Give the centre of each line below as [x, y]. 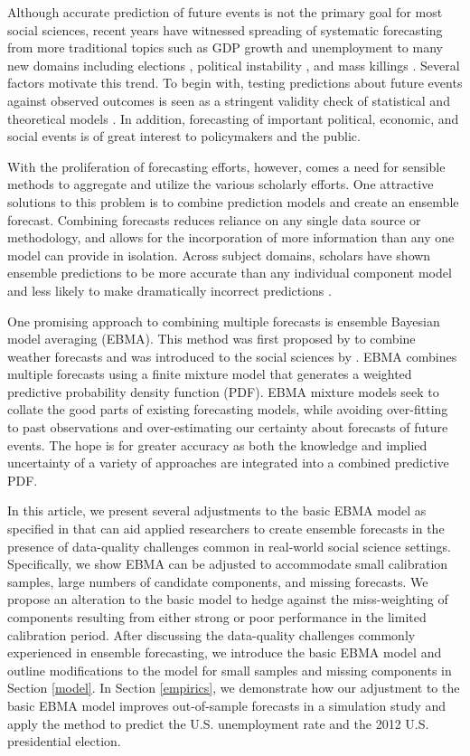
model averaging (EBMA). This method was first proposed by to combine [211, 339]
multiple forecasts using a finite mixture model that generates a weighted [210, 374]
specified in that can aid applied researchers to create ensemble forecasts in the [226, 529]
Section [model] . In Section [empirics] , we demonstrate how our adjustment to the [234, 688]
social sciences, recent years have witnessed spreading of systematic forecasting [225, 29]
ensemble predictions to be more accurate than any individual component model [230, 273]
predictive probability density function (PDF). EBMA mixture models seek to [223, 391]
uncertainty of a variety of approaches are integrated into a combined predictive [228, 463]
